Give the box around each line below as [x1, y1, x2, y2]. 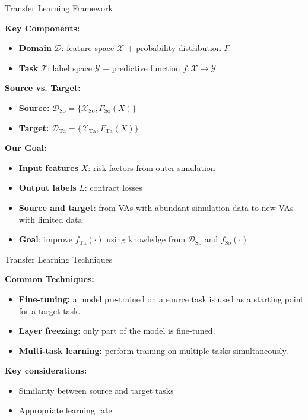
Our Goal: [5, 141, 47, 154]
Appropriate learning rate [18, 404, 112, 416]
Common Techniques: [5, 273, 94, 285]
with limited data [18, 213, 82, 225]
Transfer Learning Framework [5, 2, 113, 14]
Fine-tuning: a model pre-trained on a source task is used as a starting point [18, 292, 304, 305]
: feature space [61, 42, 115, 54]
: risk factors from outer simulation [88, 161, 215, 173]
